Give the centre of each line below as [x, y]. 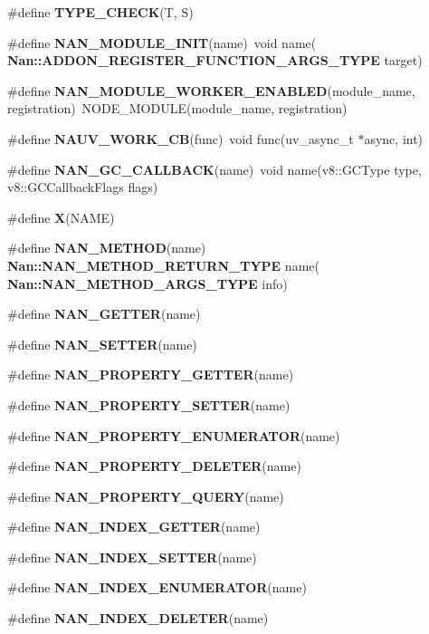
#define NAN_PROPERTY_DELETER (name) [154, 466]
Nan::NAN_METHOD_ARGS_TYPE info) [148, 283]
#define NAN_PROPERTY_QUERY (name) [146, 496]
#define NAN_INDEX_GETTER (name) [134, 527]
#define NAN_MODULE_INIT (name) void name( [162, 42]
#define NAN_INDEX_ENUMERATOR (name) [157, 587]
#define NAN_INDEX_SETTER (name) [132, 557]
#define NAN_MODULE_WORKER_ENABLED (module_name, [211, 90]
